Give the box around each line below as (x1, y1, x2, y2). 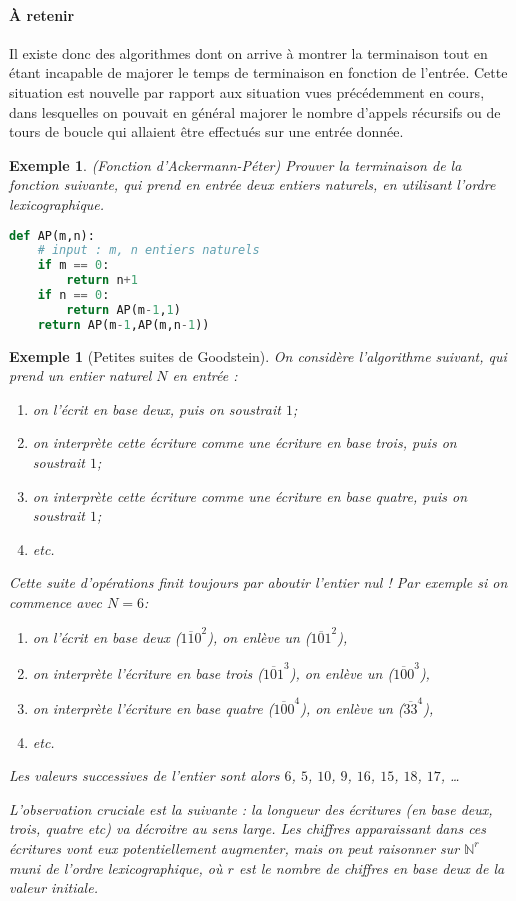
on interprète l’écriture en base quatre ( (32, 697, 274, 718)
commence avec (9, 592, 103, 613)
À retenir (9, 4, 75, 25)
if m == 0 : (37, 258, 110, 273)
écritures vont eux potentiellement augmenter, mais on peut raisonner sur (9, 837, 460, 858)
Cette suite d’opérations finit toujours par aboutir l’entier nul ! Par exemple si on (9, 572, 508, 593)
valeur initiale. (9, 877, 98, 898)
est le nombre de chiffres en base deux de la (238, 857, 505, 878)
